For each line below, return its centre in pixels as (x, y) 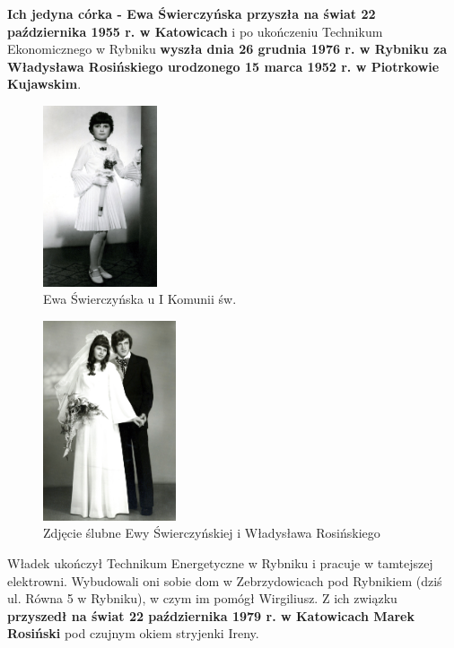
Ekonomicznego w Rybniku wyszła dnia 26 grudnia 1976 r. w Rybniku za (227, 49)
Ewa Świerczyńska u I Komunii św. (140, 299)
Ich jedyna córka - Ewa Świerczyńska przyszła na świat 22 (192, 13)
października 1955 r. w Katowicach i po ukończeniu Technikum (195, 31)
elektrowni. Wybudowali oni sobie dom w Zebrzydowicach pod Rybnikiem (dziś (225, 580)
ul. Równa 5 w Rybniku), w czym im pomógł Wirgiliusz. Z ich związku (202, 598)
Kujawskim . (44, 84)
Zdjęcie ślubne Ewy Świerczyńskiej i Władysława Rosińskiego (212, 533)
